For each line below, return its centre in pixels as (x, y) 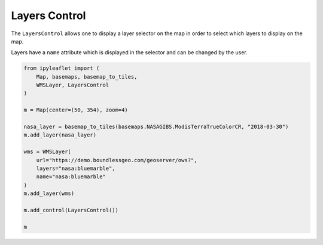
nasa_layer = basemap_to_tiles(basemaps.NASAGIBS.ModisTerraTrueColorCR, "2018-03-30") (156, 127)
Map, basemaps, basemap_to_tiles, (87, 77)
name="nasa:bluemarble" (71, 177)
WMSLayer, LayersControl (73, 85)
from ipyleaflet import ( (62, 68)
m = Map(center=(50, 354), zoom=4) (76, 110)
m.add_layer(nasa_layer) (60, 135)
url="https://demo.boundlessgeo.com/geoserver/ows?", (117, 160)
